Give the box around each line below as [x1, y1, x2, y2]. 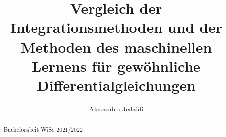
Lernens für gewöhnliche [32, 55, 201, 76]
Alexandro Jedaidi [89, 103, 144, 113]
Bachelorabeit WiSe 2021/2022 [3, 125, 83, 134]
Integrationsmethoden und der [10, 17, 223, 37]
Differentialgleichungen [37, 75, 195, 95]
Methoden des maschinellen [20, 36, 212, 56]
